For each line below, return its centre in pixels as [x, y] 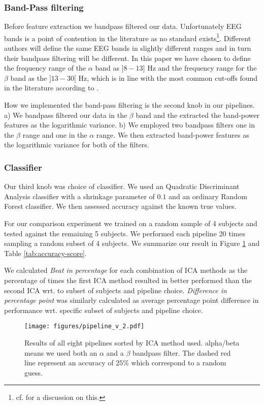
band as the [29, 77]
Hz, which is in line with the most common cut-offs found [168, 77]
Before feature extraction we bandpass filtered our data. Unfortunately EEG [123, 26]
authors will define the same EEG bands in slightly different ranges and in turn [128, 48]
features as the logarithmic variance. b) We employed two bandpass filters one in [130, 125]
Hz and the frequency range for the [202, 68]
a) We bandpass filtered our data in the [66, 115]
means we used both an [61, 352]
